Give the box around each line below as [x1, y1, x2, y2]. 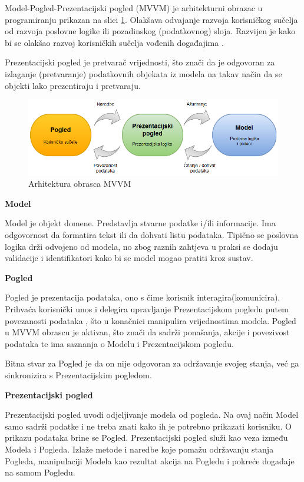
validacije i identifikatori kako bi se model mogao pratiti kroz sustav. [5, 252, 253, 264]
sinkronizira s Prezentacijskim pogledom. [5, 368, 152, 381]
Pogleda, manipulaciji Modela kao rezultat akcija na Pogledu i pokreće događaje [5, 454, 295, 467]
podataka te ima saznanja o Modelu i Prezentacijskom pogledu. [5, 337, 234, 349]
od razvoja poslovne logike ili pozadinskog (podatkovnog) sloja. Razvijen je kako [5, 25, 296, 37]
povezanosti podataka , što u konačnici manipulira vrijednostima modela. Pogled [5, 314, 296, 326]
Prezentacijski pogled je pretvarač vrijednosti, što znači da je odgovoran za [5, 56, 275, 68]
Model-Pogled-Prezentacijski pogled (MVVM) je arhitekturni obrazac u [5, 2, 263, 14]
